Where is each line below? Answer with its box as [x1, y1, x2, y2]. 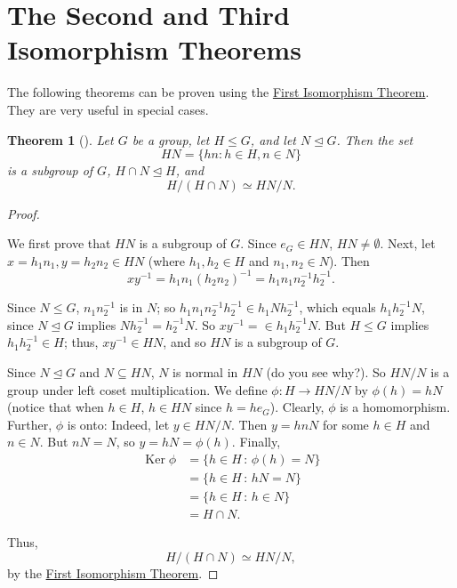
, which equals [299, 298, 376, 317]
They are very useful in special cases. [7, 100, 209, 118]
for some [322, 415, 369, 433]
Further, [7, 415, 52, 433]
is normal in [172, 362, 238, 381]
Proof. [7, 204, 40, 222]
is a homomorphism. [340, 398, 451, 416]
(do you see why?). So [266, 362, 386, 381]
